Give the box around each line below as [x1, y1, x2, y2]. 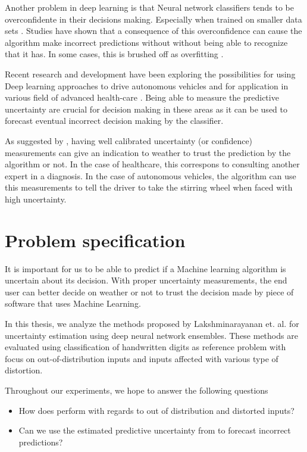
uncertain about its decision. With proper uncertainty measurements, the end [5, 274, 287, 286]
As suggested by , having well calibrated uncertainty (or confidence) [5, 134, 253, 146]
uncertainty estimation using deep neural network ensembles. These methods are [5, 329, 298, 341]
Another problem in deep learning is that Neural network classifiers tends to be [5, 1, 294, 13]
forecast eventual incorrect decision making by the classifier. [5, 114, 224, 127]
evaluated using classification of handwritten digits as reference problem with [5, 341, 286, 353]
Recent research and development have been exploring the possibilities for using [5, 67, 296, 80]
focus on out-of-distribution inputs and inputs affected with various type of [5, 352, 278, 364]
